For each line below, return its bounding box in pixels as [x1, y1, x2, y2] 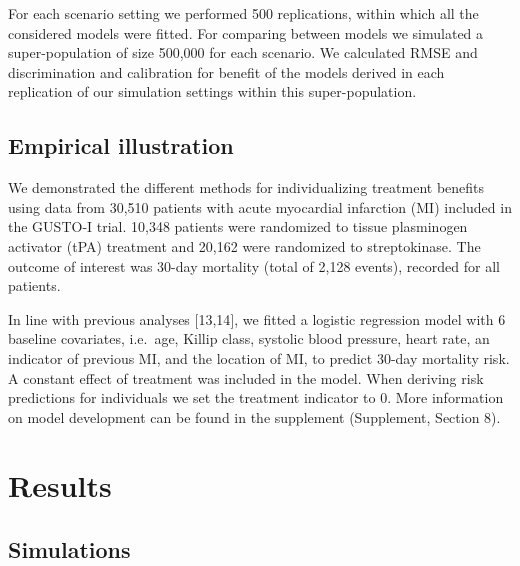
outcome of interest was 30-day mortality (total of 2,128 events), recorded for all [8, 255, 500, 276]
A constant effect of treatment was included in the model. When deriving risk [8, 367, 484, 388]
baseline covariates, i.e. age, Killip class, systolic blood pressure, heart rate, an [8, 328, 490, 349]
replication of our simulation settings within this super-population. [8, 81, 417, 102]
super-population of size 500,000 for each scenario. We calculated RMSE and [8, 42, 478, 63]
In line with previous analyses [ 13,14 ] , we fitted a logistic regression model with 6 [8, 308, 506, 329]
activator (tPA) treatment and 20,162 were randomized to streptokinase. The [8, 235, 481, 256]
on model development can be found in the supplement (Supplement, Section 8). [8, 406, 501, 427]
